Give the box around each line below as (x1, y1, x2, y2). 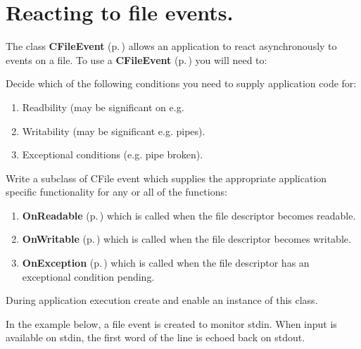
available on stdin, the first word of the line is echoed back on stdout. (6, 330, 305, 345)
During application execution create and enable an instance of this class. (6, 293, 318, 307)
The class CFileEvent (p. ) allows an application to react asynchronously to (6, 39, 337, 53)
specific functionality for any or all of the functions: (6, 184, 227, 199)
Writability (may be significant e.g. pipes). (22, 123, 205, 138)
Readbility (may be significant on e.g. (22, 99, 184, 114)
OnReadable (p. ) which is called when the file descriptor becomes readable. (22, 208, 356, 222)
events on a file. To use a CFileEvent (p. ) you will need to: (6, 52, 267, 67)
